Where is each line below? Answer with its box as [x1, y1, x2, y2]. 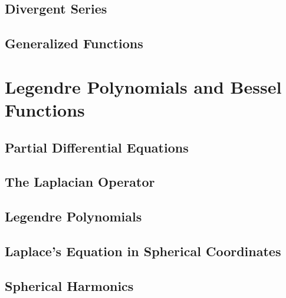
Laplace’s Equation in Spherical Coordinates [5, 241, 281, 260]
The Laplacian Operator [5, 173, 155, 191]
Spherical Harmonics [5, 276, 134, 294]
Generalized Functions [5, 34, 143, 52]
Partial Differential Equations [5, 138, 189, 156]
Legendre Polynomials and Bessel [5, 74, 282, 98]
